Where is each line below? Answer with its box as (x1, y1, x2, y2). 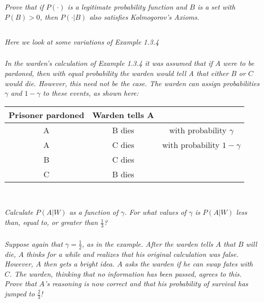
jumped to (5, 288, 35, 298)
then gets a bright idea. (43, 258, 115, 269)
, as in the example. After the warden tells (82, 238, 213, 249)
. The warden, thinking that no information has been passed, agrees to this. (10, 268, 242, 279)
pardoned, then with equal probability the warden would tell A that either (5, 68, 229, 79)
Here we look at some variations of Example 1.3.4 (5, 36, 159, 47)
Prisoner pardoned (9, 108, 85, 121)
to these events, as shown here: (43, 88, 139, 98)
